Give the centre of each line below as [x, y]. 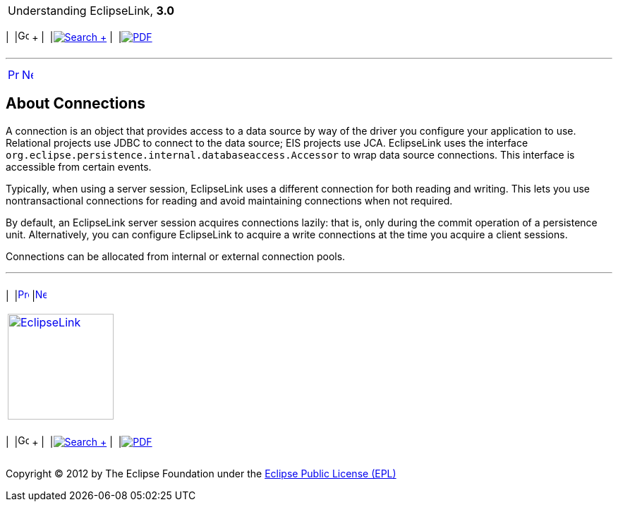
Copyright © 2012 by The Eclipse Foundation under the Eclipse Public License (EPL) [201, 473]
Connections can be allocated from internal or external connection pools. [176, 256]
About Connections [76, 104]
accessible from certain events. [79, 166]
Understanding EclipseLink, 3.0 [91, 11]
